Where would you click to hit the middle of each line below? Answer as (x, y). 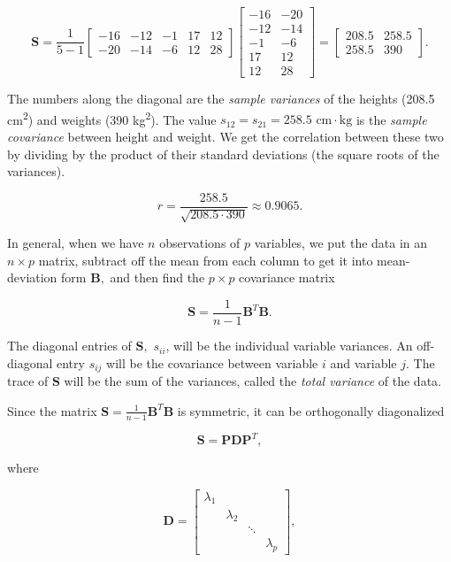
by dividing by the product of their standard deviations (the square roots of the (223, 154)
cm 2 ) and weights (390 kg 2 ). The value (112, 118)
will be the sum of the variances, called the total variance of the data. (252, 381)
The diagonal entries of (69, 346)
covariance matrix (287, 277)
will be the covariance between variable (212, 362)
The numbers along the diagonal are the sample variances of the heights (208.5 (221, 99)
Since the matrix (52, 410)
